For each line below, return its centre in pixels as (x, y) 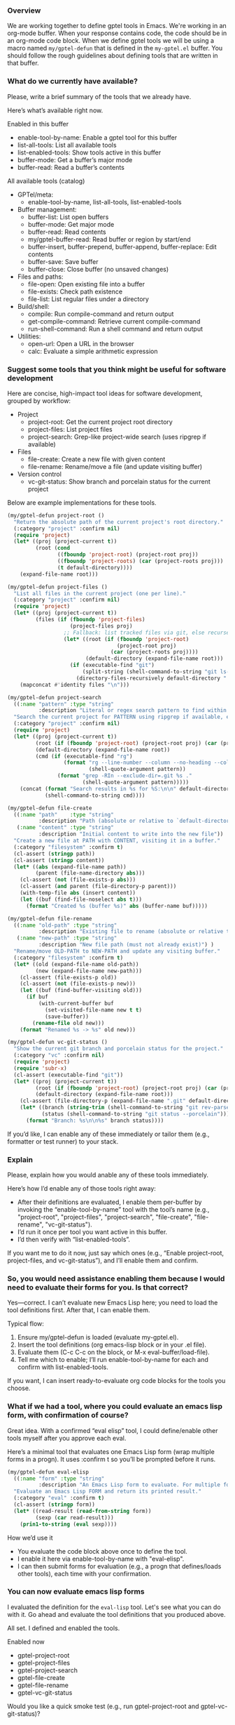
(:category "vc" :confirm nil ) (59, 1055)
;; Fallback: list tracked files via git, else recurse (147, 633)
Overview (24, 11)
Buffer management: (47, 209)
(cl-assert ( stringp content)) (59, 860)
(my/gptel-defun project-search (54, 697)
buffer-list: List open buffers (68, 217)
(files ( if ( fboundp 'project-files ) (90, 620)
